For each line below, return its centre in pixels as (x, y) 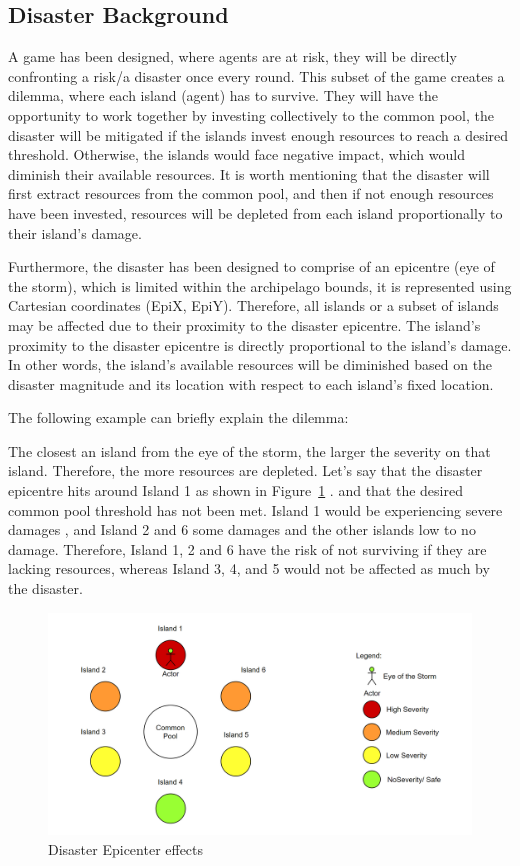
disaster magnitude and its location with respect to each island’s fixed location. (251, 383)
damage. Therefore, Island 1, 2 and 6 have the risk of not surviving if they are (247, 548)
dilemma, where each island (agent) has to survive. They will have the (223, 95)
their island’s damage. (75, 232)
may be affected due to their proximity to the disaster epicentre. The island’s (244, 324)
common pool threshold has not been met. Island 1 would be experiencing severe (255, 509)
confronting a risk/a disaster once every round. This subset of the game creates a (256, 75)
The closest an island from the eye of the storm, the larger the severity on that (249, 450)
